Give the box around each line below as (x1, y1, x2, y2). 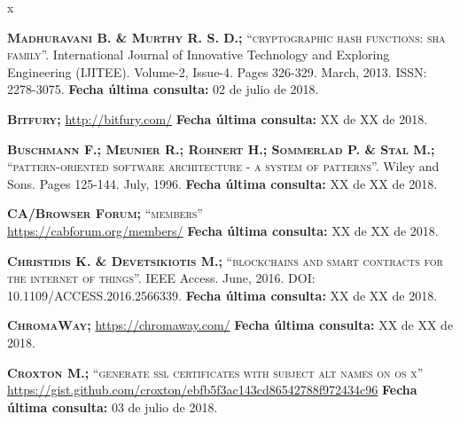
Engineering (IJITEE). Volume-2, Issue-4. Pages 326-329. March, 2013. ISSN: (7, 62, 427, 81)
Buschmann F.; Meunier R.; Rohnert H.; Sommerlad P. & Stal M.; (7, 139, 435, 158)
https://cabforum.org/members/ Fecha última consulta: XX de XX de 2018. (7, 221, 439, 239)
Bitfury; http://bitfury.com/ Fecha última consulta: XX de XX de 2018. (7, 109, 428, 128)
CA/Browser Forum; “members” (7, 204, 203, 223)
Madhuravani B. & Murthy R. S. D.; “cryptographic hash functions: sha (7, 27, 446, 46)
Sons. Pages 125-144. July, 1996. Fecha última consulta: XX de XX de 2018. (7, 174, 438, 192)
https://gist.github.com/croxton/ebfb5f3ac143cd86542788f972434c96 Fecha (7, 380, 417, 399)
